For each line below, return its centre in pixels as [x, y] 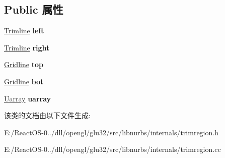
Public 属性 [34, 9]
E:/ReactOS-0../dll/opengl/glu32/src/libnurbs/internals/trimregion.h [111, 132]
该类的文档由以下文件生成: [47, 115]
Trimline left [24, 31]
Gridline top [24, 64]
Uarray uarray [28, 98]
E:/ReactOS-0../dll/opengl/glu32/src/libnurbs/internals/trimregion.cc [113, 149]
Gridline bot [24, 81]
